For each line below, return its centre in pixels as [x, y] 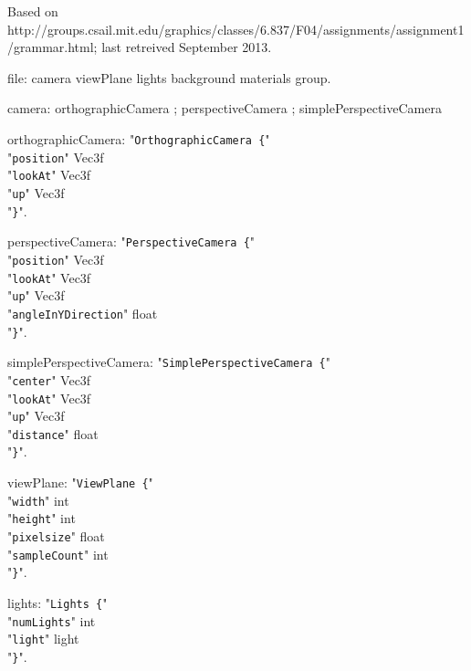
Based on [33, 11]
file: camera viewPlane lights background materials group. [169, 77]
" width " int [38, 500]
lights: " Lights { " [58, 603]
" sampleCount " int [58, 554]
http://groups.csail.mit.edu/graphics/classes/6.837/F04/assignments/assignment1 [236, 29]
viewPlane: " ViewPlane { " [80, 482]
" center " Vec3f [49, 379]
